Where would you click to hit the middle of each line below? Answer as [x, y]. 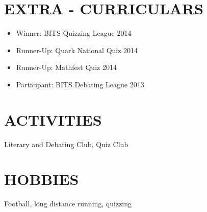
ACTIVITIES [53, 119]
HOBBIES [42, 179]
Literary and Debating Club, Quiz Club [66, 144]
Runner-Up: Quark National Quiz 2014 [77, 50]
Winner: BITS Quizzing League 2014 [74, 33]
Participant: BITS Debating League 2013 [80, 84]
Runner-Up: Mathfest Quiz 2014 [66, 67]
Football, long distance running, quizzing [68, 204]
